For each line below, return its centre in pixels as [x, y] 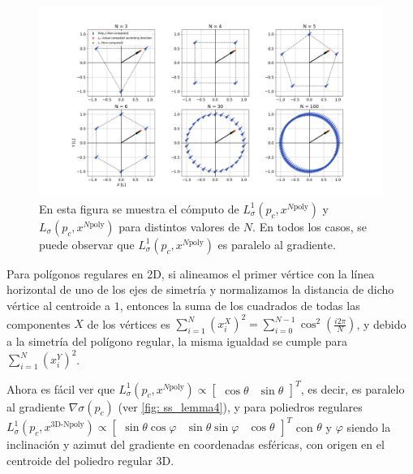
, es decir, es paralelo [353, 388]
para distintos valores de [179, 226]
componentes [39, 323]
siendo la [369, 427]
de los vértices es [129, 323]
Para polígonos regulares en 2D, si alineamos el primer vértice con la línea [191, 273]
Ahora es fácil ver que [61, 388]
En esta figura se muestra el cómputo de [139, 208]
